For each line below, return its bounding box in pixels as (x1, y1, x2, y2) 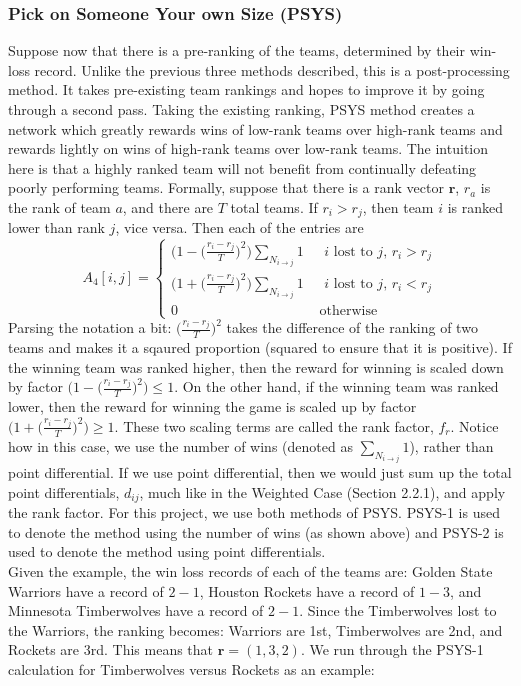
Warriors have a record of (8, 580, 164, 601)
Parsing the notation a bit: (8, 317, 172, 338)
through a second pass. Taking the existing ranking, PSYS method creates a (8, 99, 475, 119)
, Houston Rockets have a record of (199, 580, 415, 601)
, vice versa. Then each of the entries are (115, 217, 364, 238)
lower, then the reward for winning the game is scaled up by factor (8, 396, 417, 417)
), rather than (409, 435, 494, 456)
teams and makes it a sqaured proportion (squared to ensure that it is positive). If (8, 337, 512, 358)
